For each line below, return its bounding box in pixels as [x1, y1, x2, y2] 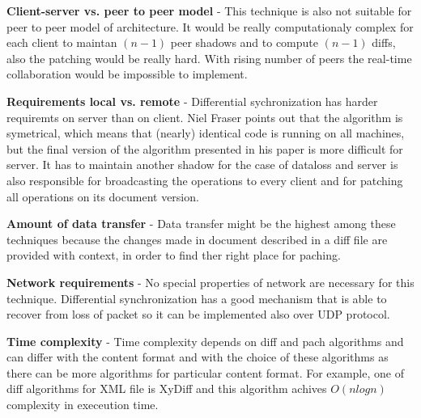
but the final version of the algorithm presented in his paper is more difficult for [6, 140, 403, 157]
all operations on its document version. [6, 188, 199, 205]
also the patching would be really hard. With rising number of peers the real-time [6, 49, 412, 66]
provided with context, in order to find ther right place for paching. [6, 247, 341, 264]
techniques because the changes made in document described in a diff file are [6, 230, 388, 247]
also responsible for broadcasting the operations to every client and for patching [6, 171, 403, 188]
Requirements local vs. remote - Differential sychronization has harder [6, 92, 378, 109]
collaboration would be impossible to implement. [6, 65, 248, 82]
